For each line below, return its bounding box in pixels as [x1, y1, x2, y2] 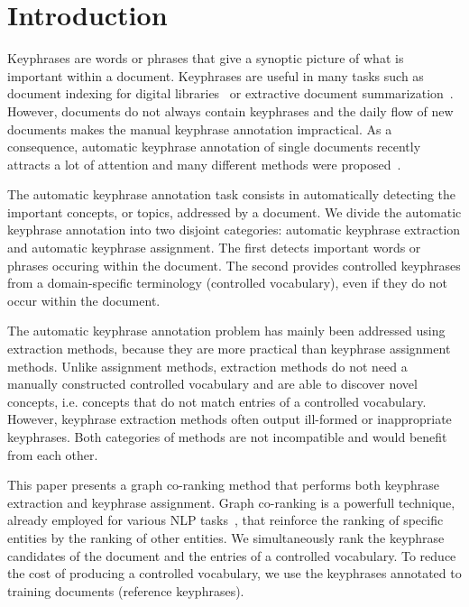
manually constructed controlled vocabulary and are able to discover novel [7, 374, 418, 393]
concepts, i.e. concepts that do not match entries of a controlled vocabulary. [7, 391, 427, 410]
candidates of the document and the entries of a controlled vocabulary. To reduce [7, 546, 456, 565]
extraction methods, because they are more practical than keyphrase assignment [7, 339, 451, 358]
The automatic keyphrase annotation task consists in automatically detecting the [7, 185, 456, 204]
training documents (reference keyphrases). [7, 581, 244, 600]
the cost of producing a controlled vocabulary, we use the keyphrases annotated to [7, 564, 462, 583]
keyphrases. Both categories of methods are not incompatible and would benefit [7, 428, 447, 446]
